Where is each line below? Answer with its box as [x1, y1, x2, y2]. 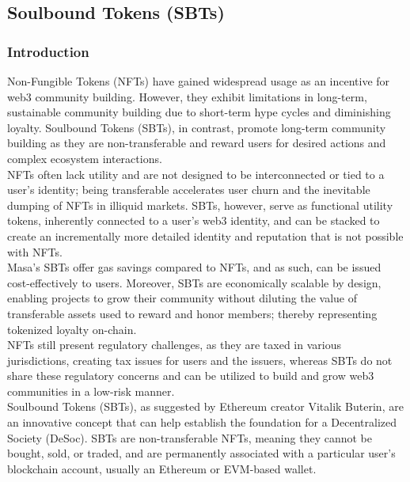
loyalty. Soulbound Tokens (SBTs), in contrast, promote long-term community [7, 119, 386, 135]
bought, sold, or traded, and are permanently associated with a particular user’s [7, 445, 396, 461]
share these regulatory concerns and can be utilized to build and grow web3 [7, 367, 374, 384]
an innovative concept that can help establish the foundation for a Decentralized [7, 414, 397, 431]
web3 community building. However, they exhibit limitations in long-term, [7, 88, 367, 104]
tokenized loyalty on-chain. [7, 321, 137, 337]
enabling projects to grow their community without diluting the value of [7, 290, 358, 306]
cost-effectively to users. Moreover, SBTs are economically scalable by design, [7, 274, 382, 290]
